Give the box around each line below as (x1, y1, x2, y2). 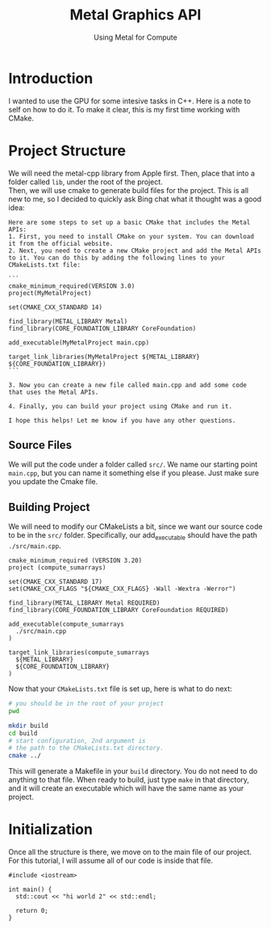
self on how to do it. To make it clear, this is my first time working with (8, 104, 240, 114)
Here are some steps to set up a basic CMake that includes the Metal (8, 218, 251, 226)
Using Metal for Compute (94, 32, 177, 42)
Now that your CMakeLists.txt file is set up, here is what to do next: (8, 684, 232, 694)
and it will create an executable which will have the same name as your (8, 783, 244, 793)
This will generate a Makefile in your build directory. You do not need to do (8, 766, 258, 776)
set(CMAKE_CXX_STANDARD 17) (8, 578, 103, 586)
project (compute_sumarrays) (8, 564, 106, 572)
